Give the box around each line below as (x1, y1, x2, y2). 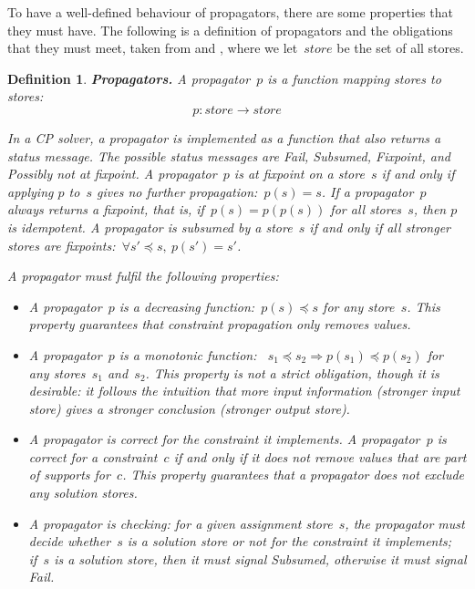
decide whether (28, 532, 111, 551)
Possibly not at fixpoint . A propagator (7, 164, 217, 183)
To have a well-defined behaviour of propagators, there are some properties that (7, 3, 453, 21)
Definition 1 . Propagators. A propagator (7, 68, 251, 88)
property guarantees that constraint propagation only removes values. (28, 315, 411, 334)
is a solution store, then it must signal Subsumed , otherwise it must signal (54, 549, 467, 568)
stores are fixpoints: (7, 235, 116, 254)
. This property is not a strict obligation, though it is (145, 363, 439, 382)
